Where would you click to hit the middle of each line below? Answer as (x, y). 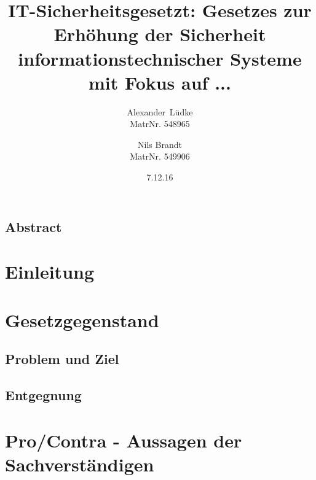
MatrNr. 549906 (160, 156)
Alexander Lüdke (160, 111)
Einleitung (50, 272)
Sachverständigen (80, 464)
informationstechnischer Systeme (160, 58)
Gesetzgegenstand (82, 319)
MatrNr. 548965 (160, 124)
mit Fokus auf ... (160, 82)
